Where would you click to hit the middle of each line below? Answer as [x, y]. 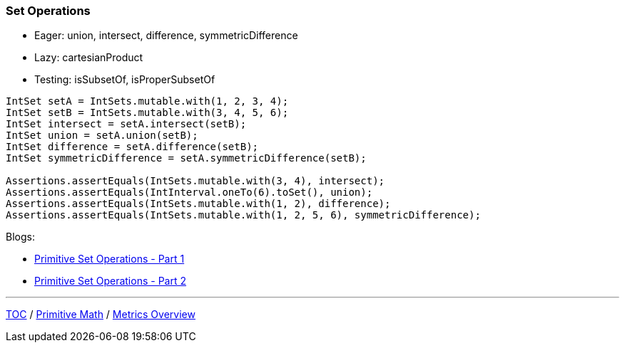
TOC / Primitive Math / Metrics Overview [101, 315]
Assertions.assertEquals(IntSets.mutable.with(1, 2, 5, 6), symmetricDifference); [243, 215]
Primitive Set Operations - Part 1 [110, 259]
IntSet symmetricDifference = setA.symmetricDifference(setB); [186, 158]
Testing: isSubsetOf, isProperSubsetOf [125, 80]
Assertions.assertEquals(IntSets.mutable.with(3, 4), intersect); [195, 181]
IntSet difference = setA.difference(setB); [132, 147]
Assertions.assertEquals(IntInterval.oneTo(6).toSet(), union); [189, 193]
